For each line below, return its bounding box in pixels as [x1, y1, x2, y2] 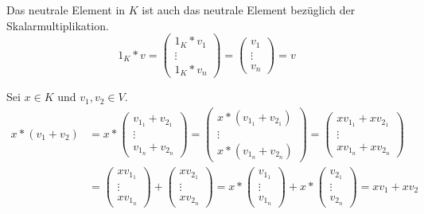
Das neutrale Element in [6, 2, 126, 18]
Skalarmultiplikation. [6, 17, 109, 33]
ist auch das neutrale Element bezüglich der [142, 2, 356, 18]
